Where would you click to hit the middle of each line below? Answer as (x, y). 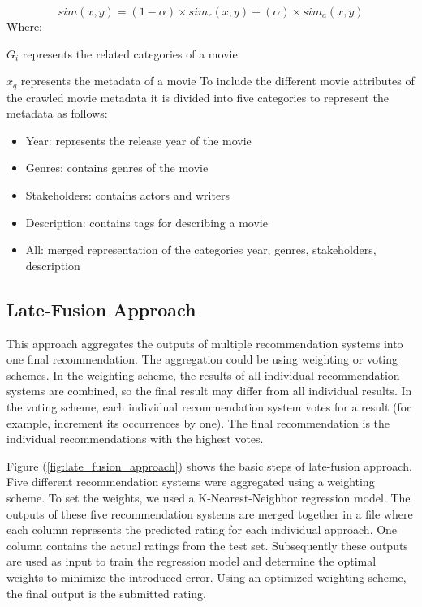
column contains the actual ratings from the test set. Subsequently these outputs (207, 545)
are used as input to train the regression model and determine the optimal (192, 561)
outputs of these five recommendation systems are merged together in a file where (210, 513)
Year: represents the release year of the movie (138, 140)
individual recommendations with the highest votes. (135, 439)
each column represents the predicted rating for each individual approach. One (202, 530)
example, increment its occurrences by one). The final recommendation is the (198, 422)
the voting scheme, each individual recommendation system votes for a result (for (209, 406)
